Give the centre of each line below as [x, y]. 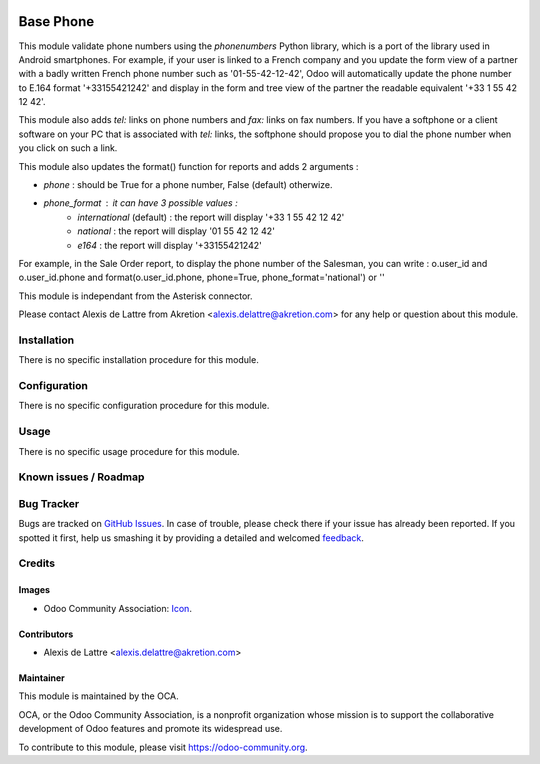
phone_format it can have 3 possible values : [141, 203]
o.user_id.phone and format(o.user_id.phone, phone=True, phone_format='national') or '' [201, 277]
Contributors [46, 634]
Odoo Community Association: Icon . [117, 608]
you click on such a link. [68, 148]
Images [34, 590]
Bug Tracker [49, 503]
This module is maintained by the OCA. [98, 696]
